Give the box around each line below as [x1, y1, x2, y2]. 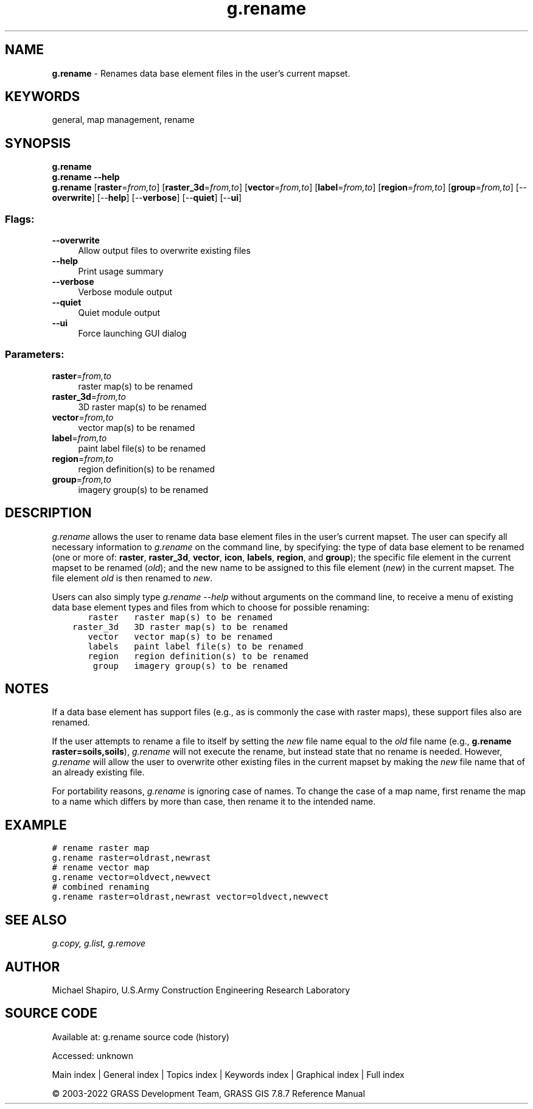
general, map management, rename [52, 114, 195, 125]
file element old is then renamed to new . [52, 572, 213, 583]
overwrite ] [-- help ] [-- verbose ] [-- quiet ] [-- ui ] [52, 192, 242, 203]
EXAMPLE [5, 817, 67, 833]
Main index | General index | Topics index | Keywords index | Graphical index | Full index [52, 1069, 405, 1080]
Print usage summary [78, 266, 164, 277]
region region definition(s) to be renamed [88, 651, 308, 661]
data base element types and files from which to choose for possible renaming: [52, 601, 370, 612]
